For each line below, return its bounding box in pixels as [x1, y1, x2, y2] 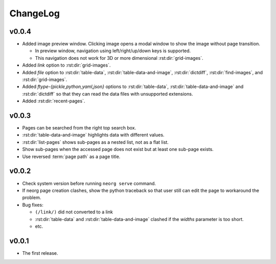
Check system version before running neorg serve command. [22, 180, 156, 186]
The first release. [22, 250, 58, 256]
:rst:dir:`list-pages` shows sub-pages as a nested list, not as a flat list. [22, 139, 169, 145]
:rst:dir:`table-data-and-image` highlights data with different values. [22, 132, 165, 138]
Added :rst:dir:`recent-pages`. [22, 98, 85, 104]
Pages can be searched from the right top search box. [22, 125, 136, 131]
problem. [22, 194, 41, 201]
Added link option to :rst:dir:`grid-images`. [22, 62, 111, 69]
